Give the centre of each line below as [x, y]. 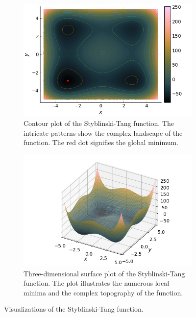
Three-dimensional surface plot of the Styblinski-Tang [104, 273]
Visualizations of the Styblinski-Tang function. [74, 309]
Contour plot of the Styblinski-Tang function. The [99, 123]
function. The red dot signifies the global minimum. [101, 142]
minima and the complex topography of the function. [103, 292]
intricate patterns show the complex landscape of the [103, 133]
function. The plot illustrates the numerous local [97, 283]
